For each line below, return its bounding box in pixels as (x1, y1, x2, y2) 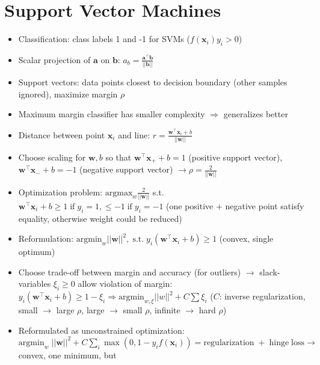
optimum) (18, 245, 55, 258)
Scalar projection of (18, 53, 91, 66)
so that (105, 150, 132, 163)
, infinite (149, 304, 180, 316)
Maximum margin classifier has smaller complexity (18, 108, 205, 120)
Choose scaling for (18, 150, 86, 163)
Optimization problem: (18, 185, 103, 198)
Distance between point (18, 128, 105, 141)
